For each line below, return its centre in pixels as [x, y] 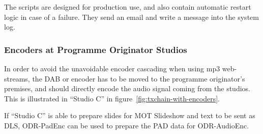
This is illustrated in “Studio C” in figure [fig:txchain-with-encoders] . [112, 98]
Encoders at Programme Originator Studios [96, 49]
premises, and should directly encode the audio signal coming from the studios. [127, 88]
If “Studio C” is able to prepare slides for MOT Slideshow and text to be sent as [130, 115]
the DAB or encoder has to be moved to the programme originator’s [139, 78]
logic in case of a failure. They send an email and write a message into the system [131, 17]
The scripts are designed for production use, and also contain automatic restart [128, 7]
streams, [17, 78]
